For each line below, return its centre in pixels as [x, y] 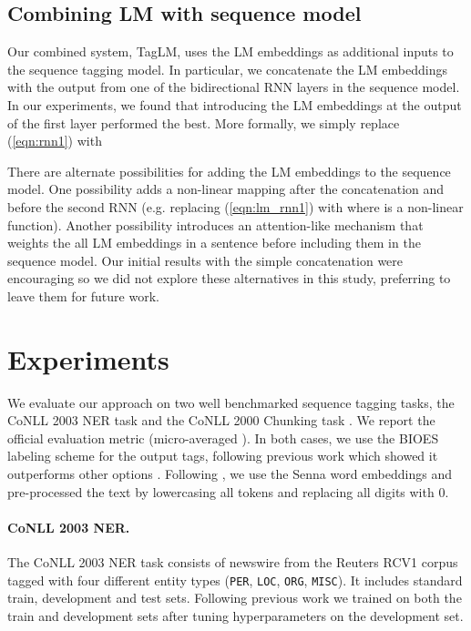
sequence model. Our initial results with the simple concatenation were [205, 260]
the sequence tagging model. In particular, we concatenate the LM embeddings [228, 69]
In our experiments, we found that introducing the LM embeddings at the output [235, 104]
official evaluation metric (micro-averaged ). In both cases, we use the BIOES [223, 438]
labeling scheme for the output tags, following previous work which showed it [223, 456]
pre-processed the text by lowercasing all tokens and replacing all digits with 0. [228, 491]
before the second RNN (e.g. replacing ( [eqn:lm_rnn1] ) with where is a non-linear [235, 206]
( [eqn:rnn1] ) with [55, 141]
